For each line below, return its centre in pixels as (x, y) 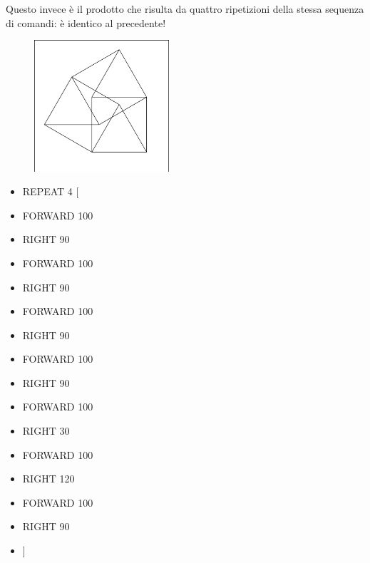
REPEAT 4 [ (51, 191)
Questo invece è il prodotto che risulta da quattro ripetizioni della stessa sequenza (185, 9)
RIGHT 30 (46, 431)
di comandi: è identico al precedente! (86, 22)
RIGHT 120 (48, 479)
